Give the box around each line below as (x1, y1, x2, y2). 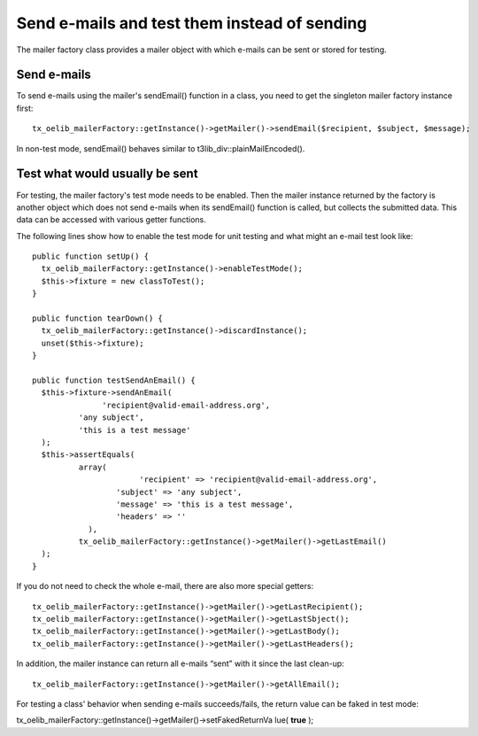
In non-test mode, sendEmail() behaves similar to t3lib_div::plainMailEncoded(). (16, 143, 305, 154)
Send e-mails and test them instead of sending (16, 13, 367, 33)
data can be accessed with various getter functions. (16, 214, 207, 225)
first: (16, 103, 34, 113)
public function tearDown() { (32, 314, 164, 323)
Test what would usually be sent (16, 167, 198, 182)
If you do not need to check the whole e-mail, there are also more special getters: (16, 581, 314, 592)
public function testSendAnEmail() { (32, 376, 197, 385)
